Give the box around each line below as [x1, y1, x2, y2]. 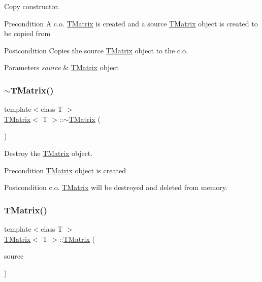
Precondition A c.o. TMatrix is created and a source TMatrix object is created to [4, 18, 258, 28]
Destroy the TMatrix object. [4, 147, 93, 158]
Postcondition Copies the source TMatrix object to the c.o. [4, 45, 188, 55]
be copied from [4, 28, 51, 39]
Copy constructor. [4, 1, 60, 11]
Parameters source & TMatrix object [4, 62, 119, 73]
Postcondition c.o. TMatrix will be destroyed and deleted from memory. [4, 182, 227, 193]
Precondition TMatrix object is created [4, 165, 126, 175]
